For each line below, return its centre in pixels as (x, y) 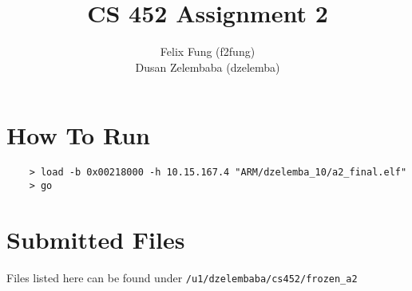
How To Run (78, 135)
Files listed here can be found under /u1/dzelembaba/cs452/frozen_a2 (182, 277)
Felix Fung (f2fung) (208, 51)
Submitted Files (96, 239)
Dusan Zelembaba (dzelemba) (208, 67)
